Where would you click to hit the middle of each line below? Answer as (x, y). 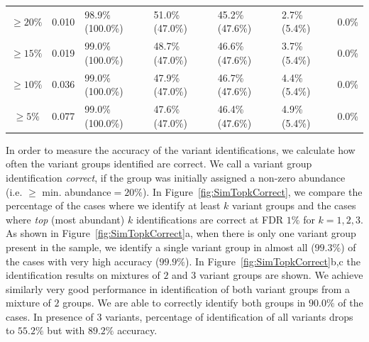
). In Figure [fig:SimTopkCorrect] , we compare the (252, 191)
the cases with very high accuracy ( (83, 261)
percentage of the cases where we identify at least (113, 205)
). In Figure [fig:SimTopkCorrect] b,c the (273, 261)
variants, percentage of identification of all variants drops (229, 316)
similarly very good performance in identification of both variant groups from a (178, 288)
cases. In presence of (50, 316)
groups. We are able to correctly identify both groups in (184, 303)
